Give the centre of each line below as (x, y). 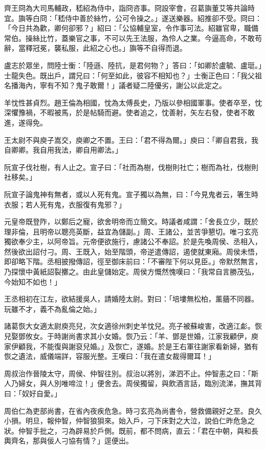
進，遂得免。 (26, 122)
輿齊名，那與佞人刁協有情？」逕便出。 (69, 441)
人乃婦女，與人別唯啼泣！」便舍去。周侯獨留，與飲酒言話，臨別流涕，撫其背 (133, 383)
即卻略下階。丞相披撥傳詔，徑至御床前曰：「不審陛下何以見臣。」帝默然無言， (133, 261)
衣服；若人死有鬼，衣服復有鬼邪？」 (65, 204)
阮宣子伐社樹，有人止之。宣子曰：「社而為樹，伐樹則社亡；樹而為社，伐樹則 (131, 167)
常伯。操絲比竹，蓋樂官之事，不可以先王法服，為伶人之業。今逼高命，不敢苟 (133, 38)
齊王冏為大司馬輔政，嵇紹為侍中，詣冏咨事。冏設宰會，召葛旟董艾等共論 (126, 8)
